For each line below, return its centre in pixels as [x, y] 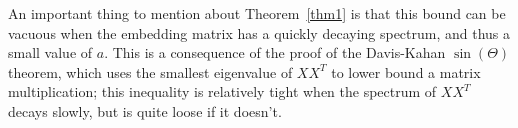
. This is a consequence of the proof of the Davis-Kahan [275, 52]
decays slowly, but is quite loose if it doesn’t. [145, 110]
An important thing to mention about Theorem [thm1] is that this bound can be [257, 13]
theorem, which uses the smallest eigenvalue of [150, 71]
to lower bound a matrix [406, 71]
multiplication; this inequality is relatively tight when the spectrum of [222, 91]
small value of [50, 52]
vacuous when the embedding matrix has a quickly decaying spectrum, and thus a [259, 32]
